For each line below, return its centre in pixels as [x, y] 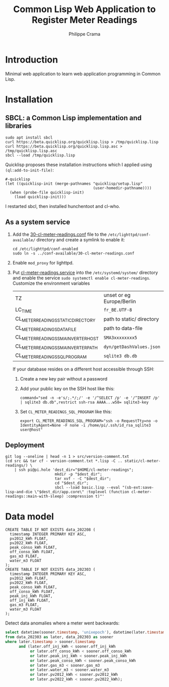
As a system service [38, 222]
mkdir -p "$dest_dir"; [78, 474]
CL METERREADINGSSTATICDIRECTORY [55, 319]
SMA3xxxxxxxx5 [120, 337]
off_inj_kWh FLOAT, [30, 601]
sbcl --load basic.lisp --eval [88, 488]
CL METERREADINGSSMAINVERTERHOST [57, 338]
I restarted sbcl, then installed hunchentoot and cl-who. [63, 206]
